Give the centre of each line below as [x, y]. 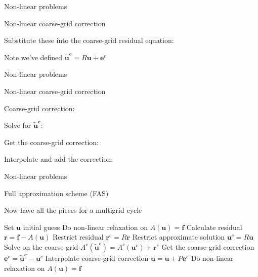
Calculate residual [214, 227]
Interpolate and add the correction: [59, 159]
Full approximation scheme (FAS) [56, 193]
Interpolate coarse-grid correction [97, 258]
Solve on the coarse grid [41, 246]
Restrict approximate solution [179, 237]
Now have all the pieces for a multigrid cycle [73, 210]
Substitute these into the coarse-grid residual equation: [89, 40]
